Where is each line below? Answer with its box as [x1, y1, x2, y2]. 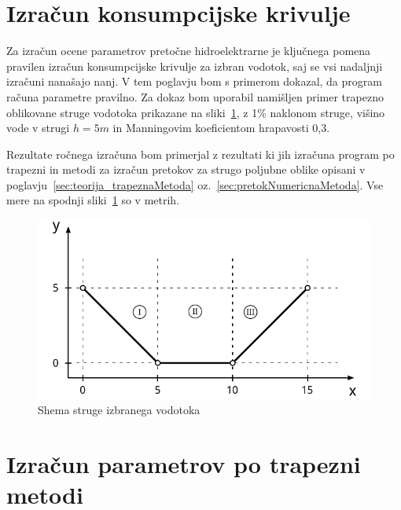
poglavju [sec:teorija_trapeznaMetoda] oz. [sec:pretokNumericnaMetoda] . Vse [6, 176, 384, 193]
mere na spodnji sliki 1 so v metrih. [6, 192, 180, 208]
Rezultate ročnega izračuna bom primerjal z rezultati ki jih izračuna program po [6, 145, 395, 162]
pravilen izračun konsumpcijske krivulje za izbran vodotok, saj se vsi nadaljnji [6, 57, 383, 74]
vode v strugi [6, 119, 70, 136]
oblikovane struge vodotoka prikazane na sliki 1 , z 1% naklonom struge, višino [6, 104, 385, 120]
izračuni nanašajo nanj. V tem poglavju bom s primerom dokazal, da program [6, 73, 382, 90]
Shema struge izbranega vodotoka [38, 402, 200, 418]
